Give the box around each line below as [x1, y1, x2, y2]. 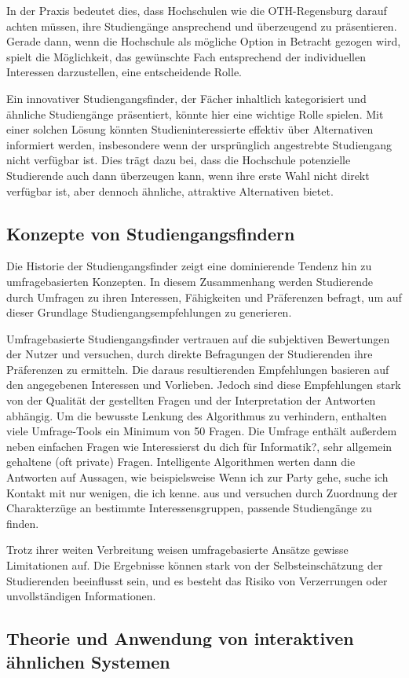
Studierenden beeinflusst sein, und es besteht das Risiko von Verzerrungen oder [6, 572, 388, 588]
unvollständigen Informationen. [6, 588, 156, 604]
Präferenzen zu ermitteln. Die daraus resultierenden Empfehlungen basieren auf [6, 361, 389, 377]
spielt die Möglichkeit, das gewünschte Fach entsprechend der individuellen [6, 48, 366, 64]
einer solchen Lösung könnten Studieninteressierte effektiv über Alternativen [6, 121, 374, 137]
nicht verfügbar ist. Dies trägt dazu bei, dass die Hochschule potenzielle [6, 152, 351, 168]
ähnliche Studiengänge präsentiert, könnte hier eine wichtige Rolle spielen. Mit [6, 105, 384, 122]
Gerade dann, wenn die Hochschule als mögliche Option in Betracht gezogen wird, [6, 33, 401, 49]
